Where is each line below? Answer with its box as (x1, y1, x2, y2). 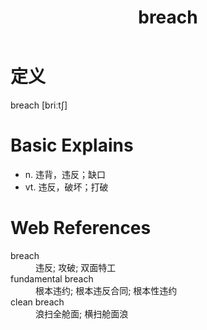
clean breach (10, 296, 65, 308)
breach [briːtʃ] (10, 99, 68, 111)
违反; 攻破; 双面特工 (35, 261, 117, 273)
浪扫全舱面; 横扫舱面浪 (35, 307, 129, 320)
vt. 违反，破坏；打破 (24, 181, 109, 193)
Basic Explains (10, 134, 134, 157)
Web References (10, 217, 152, 240)
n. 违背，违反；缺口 (24, 168, 107, 180)
